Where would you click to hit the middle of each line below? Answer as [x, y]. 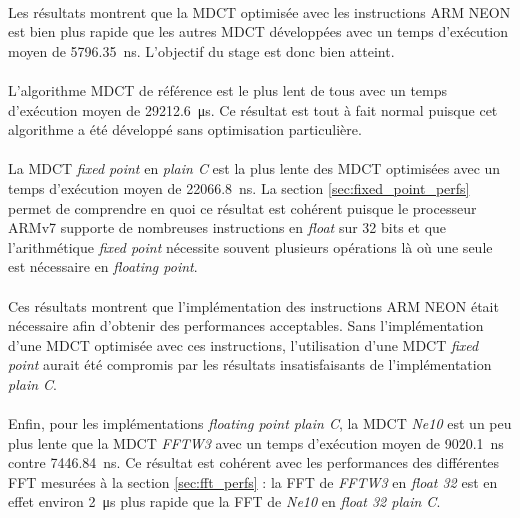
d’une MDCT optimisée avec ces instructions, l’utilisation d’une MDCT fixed [243, 344]
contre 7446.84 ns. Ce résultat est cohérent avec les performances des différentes [254, 462]
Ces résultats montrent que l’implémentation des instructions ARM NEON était [253, 305]
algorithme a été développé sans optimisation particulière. [185, 129]
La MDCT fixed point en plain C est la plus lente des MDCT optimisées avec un [254, 168]
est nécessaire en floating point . [103, 266]
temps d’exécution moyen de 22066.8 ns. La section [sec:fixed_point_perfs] [239, 187]
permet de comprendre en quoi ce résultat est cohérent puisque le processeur [242, 207]
